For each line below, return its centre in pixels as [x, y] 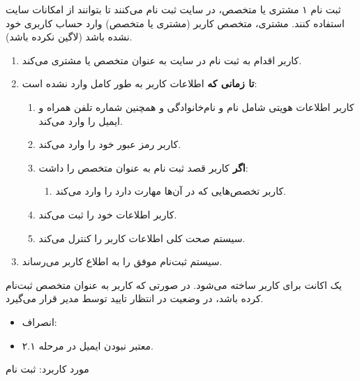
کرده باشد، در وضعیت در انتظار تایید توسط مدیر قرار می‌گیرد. [135, 298]
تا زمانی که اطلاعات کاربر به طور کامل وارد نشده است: [140, 83]
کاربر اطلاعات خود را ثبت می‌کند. [108, 214]
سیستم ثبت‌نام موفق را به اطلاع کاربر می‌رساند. [122, 261]
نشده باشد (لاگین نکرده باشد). [69, 37]
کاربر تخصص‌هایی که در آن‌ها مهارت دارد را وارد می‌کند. [171, 191]
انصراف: [39, 321]
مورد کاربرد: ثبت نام [47, 369]
